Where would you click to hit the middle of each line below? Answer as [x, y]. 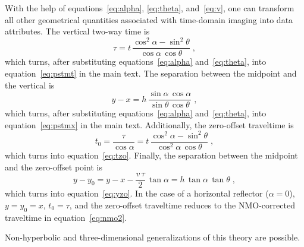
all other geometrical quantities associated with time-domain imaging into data [149, 19]
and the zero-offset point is [54, 167]
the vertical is [30, 85]
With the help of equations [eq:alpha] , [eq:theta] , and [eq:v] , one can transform [150, 8]
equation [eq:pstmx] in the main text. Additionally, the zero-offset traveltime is [149, 124]
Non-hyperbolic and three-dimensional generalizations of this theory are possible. [153, 237]
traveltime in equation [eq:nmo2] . [66, 217]
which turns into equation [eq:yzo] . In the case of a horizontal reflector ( [137, 193]
